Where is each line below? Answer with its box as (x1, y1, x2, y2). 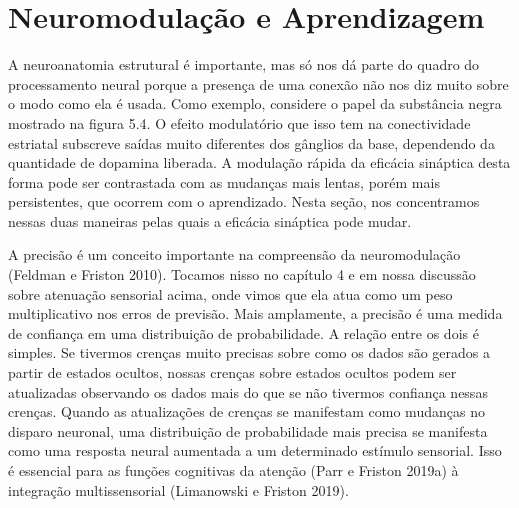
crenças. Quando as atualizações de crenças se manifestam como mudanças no (8, 401, 485, 422)
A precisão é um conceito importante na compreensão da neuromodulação (8, 244, 461, 265)
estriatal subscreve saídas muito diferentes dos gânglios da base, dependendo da (8, 132, 495, 153)
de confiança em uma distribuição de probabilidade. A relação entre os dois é (8, 322, 479, 343)
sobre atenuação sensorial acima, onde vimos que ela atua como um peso (8, 283, 453, 304)
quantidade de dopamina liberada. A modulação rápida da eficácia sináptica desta (8, 152, 511, 173)
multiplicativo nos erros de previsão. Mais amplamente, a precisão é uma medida (8, 303, 503, 324)
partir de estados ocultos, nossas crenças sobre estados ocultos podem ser (8, 362, 457, 383)
